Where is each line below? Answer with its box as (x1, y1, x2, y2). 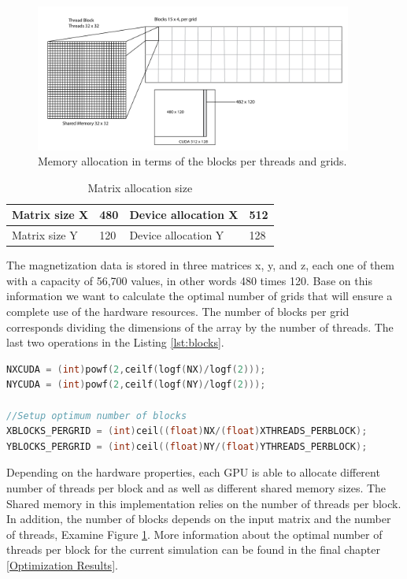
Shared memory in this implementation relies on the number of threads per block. (6, 495, 401, 511)
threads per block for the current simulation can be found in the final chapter (6, 541, 380, 558)
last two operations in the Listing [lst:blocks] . (6, 334, 224, 351)
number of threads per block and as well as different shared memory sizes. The (6, 479, 387, 495)
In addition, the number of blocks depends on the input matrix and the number (6, 510, 391, 527)
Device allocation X (129, 206, 239, 223)
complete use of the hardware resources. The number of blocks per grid (6, 303, 350, 320)
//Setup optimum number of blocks (6, 410, 187, 421)
